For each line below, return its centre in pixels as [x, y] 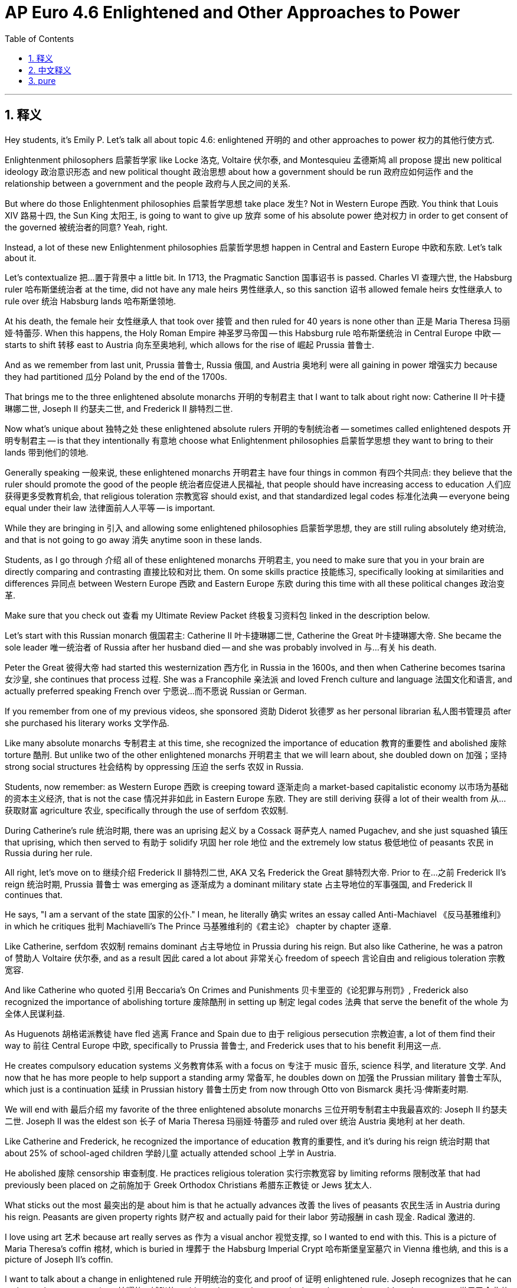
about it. [21, 258]
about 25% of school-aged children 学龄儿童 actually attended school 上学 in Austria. [171, 1153]
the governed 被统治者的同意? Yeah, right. [86, 227]
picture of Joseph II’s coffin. [59, 1259]
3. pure [42, 80]
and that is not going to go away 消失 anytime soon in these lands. [133, 539]
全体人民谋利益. [35, 1013]
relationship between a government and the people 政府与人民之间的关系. [148, 183]
